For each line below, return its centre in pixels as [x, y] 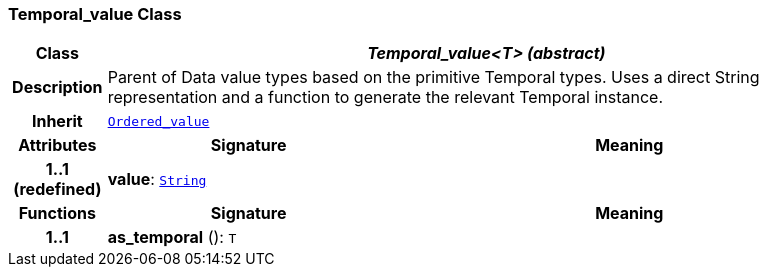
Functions [57, 213]
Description [57, 87]
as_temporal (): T [172, 237]
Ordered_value [158, 121]
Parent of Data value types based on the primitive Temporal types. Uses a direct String [433, 77]
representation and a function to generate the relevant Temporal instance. [385, 97]
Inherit [57, 121]
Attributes [57, 145]
